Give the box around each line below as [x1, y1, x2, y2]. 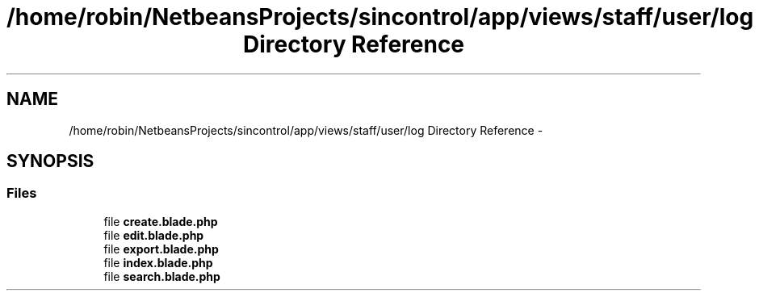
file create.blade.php [103, 214, 218, 228]
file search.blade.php [103, 269, 220, 283]
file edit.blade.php [103, 228, 204, 242]
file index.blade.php [103, 255, 213, 270]
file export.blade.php [103, 241, 219, 256]
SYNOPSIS [6, 151, 94, 172]
